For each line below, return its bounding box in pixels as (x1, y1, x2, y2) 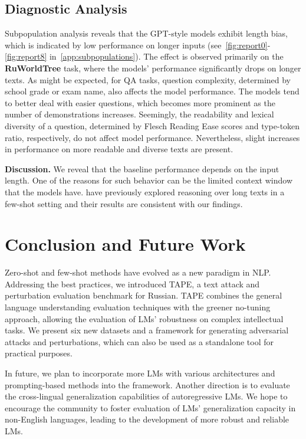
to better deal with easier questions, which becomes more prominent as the (5, 96, 275, 109)
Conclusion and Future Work (5, 232, 246, 256)
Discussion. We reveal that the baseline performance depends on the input (5, 162, 279, 175)
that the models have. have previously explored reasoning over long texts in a (5, 185, 285, 198)
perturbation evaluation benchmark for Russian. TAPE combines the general (5, 289, 282, 302)
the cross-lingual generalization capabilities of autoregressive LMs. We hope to (5, 390, 288, 402)
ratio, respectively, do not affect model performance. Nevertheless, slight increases (5, 131, 300, 143)
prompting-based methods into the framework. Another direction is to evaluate (5, 378, 290, 391)
